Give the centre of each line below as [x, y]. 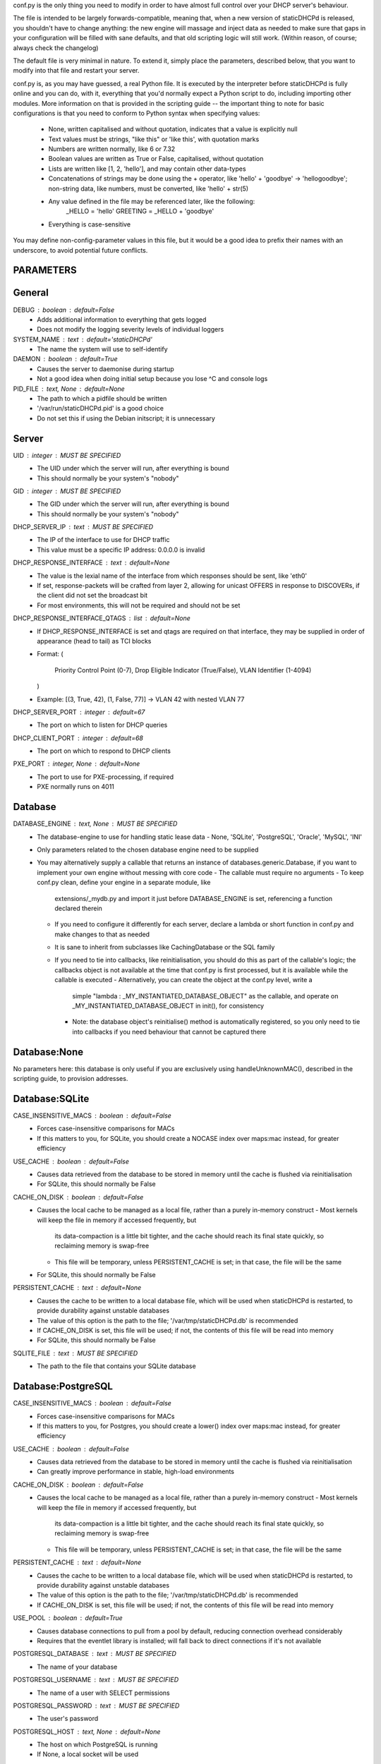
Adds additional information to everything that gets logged [122, 319]
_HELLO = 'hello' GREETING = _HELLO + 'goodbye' [140, 211]
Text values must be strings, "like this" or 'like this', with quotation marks [154, 139]
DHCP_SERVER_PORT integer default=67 [79, 712]
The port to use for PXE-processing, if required [105, 777]
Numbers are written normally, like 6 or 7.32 [112, 149]
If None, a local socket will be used [88, 1754]
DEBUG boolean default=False [64, 310]
